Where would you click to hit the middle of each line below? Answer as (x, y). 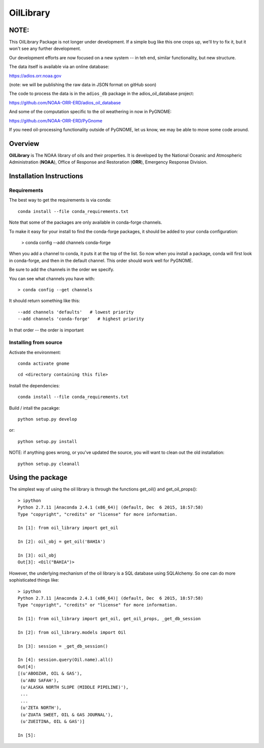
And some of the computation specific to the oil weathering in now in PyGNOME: (90, 112)
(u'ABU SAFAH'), (40, 680)
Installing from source (36, 343)
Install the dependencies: (34, 386)
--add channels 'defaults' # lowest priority (76, 312)
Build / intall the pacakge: (35, 408)
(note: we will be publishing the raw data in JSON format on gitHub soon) (83, 85)
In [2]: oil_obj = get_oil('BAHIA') (62, 542)
